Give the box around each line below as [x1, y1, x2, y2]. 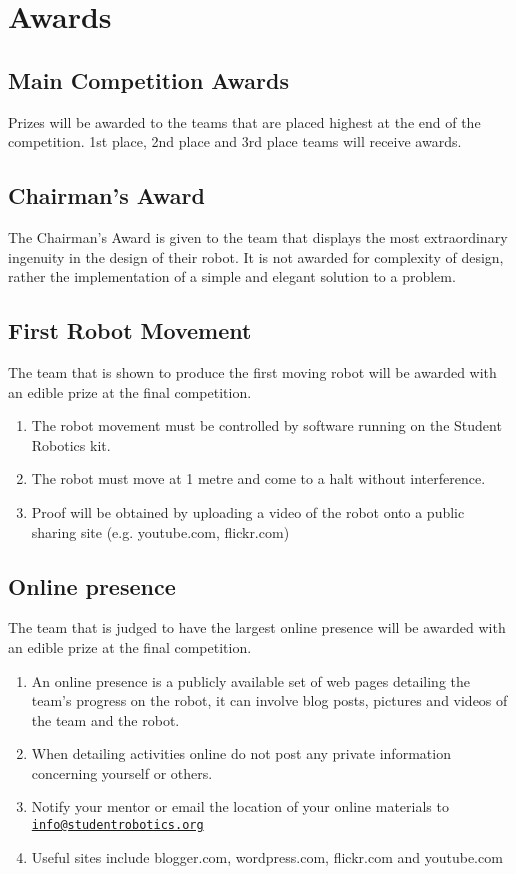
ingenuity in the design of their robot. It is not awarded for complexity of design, [8, 246, 504, 267]
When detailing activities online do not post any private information [31, 743, 451, 764]
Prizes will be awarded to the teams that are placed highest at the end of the [8, 111, 481, 132]
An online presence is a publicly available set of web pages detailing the [31, 670, 471, 691]
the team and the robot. [31, 709, 180, 730]
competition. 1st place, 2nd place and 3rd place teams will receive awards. [8, 131, 462, 152]
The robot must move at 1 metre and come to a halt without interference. [31, 468, 486, 489]
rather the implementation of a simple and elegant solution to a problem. [8, 266, 456, 287]
